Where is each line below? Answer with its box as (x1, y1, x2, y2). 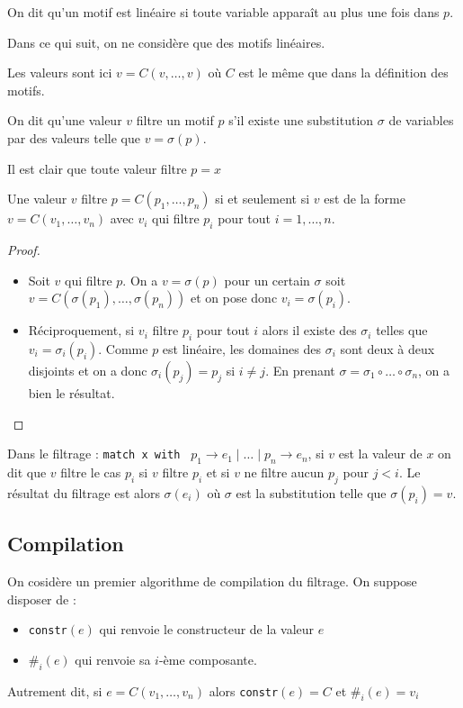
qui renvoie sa (75, 649, 151, 668)
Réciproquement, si (28, 321, 135, 340)
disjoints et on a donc (28, 360, 147, 379)
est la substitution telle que (236, 483, 387, 502)
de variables (388, 111, 454, 130)
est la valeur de (338, 444, 423, 463)
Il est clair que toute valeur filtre (7, 159, 187, 177)
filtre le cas (60, 462, 121, 481)
